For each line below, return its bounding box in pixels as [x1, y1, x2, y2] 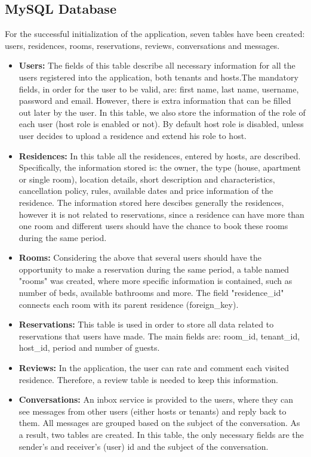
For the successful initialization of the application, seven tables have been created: [5, 27, 305, 40]
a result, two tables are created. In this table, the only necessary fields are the [19, 428, 304, 441]
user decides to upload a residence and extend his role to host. [19, 129, 247, 141]
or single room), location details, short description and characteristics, [19, 172, 275, 185]
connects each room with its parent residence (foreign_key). [19, 298, 239, 310]
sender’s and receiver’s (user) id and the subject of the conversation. [19, 440, 269, 452]
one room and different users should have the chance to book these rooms [19, 220, 288, 232]
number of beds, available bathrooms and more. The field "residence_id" [19, 286, 284, 299]
